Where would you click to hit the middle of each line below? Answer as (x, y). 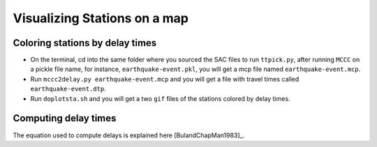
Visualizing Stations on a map (101, 18)
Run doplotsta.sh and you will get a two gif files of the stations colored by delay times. (160, 98)
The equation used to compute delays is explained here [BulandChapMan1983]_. (128, 135)
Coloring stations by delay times (85, 43)
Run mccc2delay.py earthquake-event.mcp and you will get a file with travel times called (165, 79)
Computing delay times (65, 118)
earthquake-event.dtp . (68, 89)
